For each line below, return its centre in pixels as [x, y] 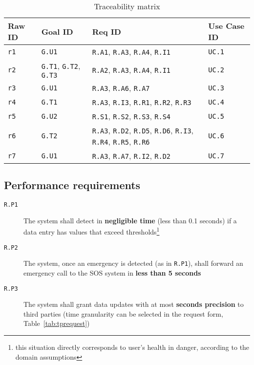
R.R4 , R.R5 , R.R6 [121, 141]
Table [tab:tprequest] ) [57, 323]
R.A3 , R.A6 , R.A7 [121, 88]
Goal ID [57, 31]
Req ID [106, 31]
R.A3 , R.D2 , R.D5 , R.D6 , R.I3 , [143, 130]
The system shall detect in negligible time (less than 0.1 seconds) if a [130, 220]
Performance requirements [72, 185]
